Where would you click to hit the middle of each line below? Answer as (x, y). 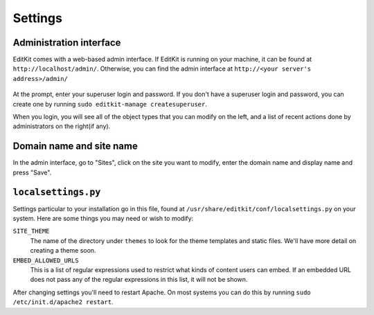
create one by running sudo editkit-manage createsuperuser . (110, 104)
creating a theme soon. (63, 251)
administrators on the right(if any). (62, 126)
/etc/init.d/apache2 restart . (63, 302)
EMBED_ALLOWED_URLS (46, 260)
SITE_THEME (31, 231)
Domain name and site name (75, 146)
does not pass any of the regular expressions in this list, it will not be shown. (139, 280)
